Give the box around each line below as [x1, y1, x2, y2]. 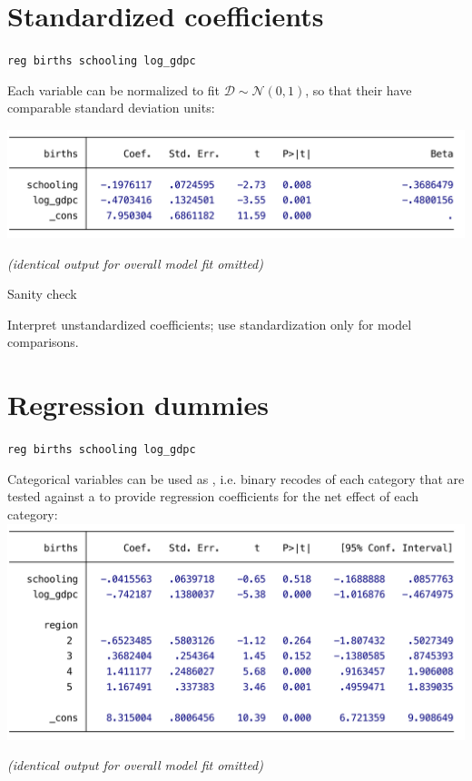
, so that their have [305, 80, 412, 99]
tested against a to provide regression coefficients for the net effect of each [7, 487, 419, 506]
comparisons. [7, 332, 79, 351]
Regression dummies [7, 386, 269, 423]
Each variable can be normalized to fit [7, 80, 220, 99]
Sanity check [7, 284, 77, 303]
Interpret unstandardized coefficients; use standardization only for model [7, 314, 412, 333]
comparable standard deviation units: [7, 98, 215, 117]
